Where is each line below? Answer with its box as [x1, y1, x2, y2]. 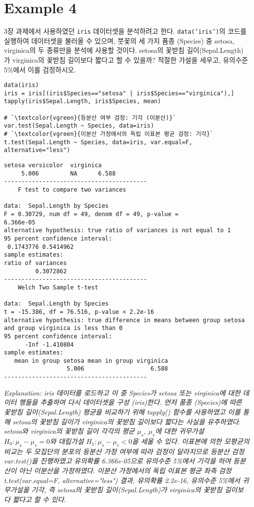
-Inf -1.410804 [24, 341, 74, 348]
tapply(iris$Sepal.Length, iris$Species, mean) [4, 98, 161, 105]
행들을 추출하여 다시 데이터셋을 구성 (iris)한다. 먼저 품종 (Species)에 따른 [19, 397, 242, 407]
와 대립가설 [50, 436, 84, 446]
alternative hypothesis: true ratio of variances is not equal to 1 [4, 227, 231, 234]
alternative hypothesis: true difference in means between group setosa [4, 316, 245, 324]
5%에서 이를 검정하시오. [4, 64, 76, 74]
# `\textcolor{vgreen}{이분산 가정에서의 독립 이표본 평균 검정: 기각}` [4, 131, 214, 138]
